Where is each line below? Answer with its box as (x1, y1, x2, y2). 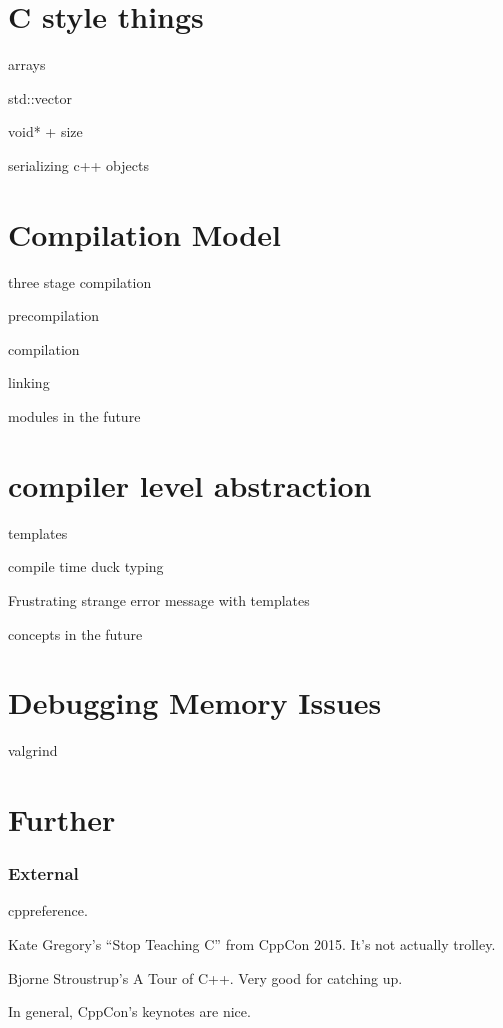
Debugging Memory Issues (8, 682, 382, 723)
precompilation (8, 305, 100, 326)
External (8, 861, 79, 886)
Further (8, 799, 116, 839)
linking (8, 372, 50, 393)
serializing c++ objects (8, 154, 149, 175)
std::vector (8, 87, 72, 108)
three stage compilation (8, 271, 152, 292)
